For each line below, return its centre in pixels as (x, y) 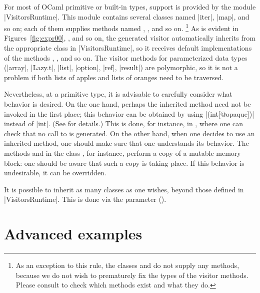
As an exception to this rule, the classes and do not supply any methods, (127, 265)
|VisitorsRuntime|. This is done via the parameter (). (85, 199)
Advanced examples (73, 234)
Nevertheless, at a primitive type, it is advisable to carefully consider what (118, 94)
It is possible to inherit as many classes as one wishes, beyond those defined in (124, 189)
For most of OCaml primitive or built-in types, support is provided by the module (130, 7)
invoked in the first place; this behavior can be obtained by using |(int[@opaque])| (129, 113)
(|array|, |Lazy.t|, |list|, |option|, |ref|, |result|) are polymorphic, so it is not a (121, 67)
